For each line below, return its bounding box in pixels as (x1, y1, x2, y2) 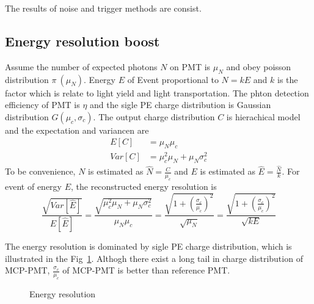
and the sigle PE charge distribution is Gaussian (90, 98, 271, 111)
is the (277, 73, 298, 85)
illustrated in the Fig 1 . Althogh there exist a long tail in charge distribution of (5, 252, 303, 264)
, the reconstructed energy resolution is (70, 179, 217, 192)
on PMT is (170, 60, 211, 73)
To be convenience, (5, 165, 76, 178)
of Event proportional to (127, 73, 219, 85)
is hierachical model (226, 110, 301, 123)
